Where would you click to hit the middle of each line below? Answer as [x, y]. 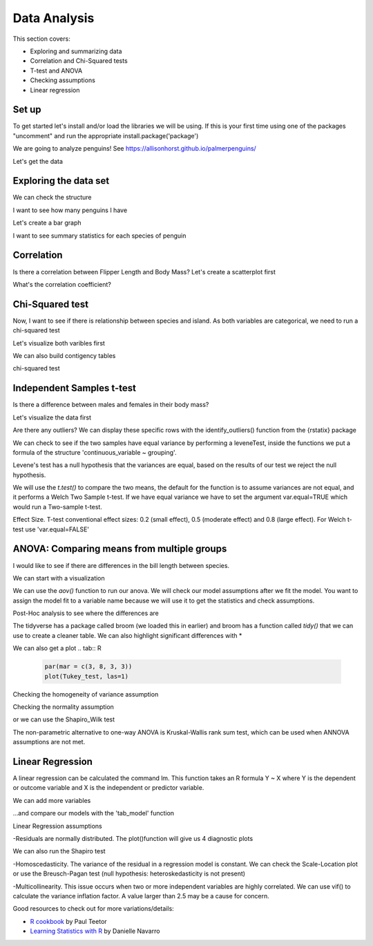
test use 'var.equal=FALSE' [51, 529]
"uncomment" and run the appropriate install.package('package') [106, 135]
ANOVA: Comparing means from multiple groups [120, 549]
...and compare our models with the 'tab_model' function [94, 813]
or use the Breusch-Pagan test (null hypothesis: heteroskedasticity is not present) [129, 873]
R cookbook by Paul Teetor [68, 921]
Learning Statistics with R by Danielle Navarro [95, 931]
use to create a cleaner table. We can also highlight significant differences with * [127, 635]
